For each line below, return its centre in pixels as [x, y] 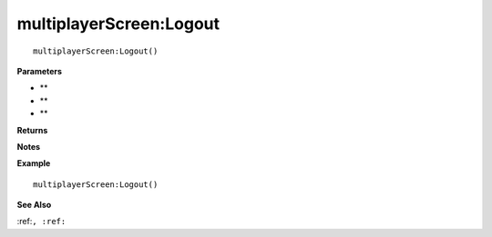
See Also [34, 205]
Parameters [40, 71]
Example [34, 163]
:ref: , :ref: [41, 222]
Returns [32, 130]
